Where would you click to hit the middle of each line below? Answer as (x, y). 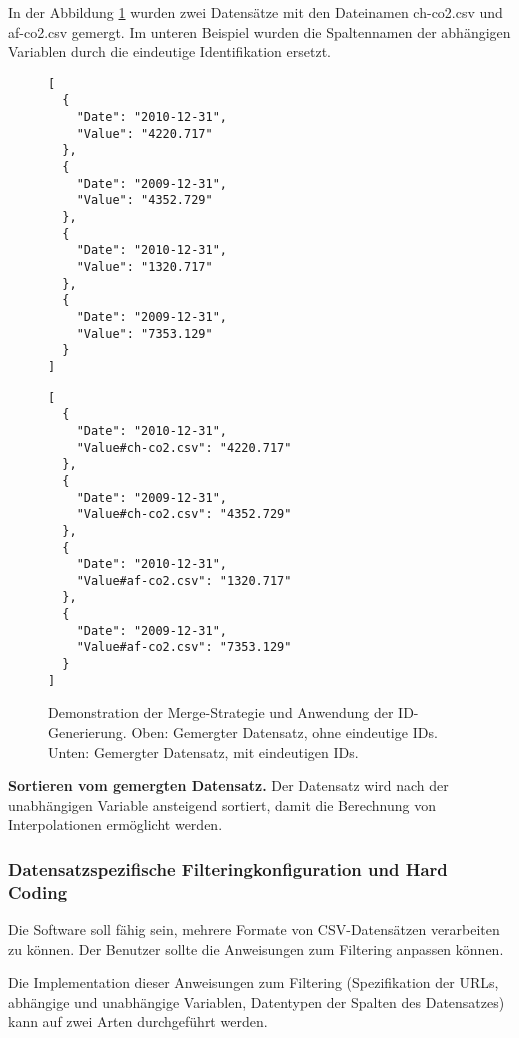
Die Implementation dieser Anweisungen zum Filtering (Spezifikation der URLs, (253, 982)
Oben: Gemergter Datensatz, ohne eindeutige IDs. (284, 732)
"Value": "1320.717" (144, 267)
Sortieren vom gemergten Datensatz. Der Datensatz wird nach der (228, 785)
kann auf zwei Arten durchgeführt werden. (138, 1021)
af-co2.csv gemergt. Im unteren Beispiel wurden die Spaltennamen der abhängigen (259, 31)
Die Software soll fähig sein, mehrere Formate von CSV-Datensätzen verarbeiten (254, 929)
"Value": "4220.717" (144, 133)
